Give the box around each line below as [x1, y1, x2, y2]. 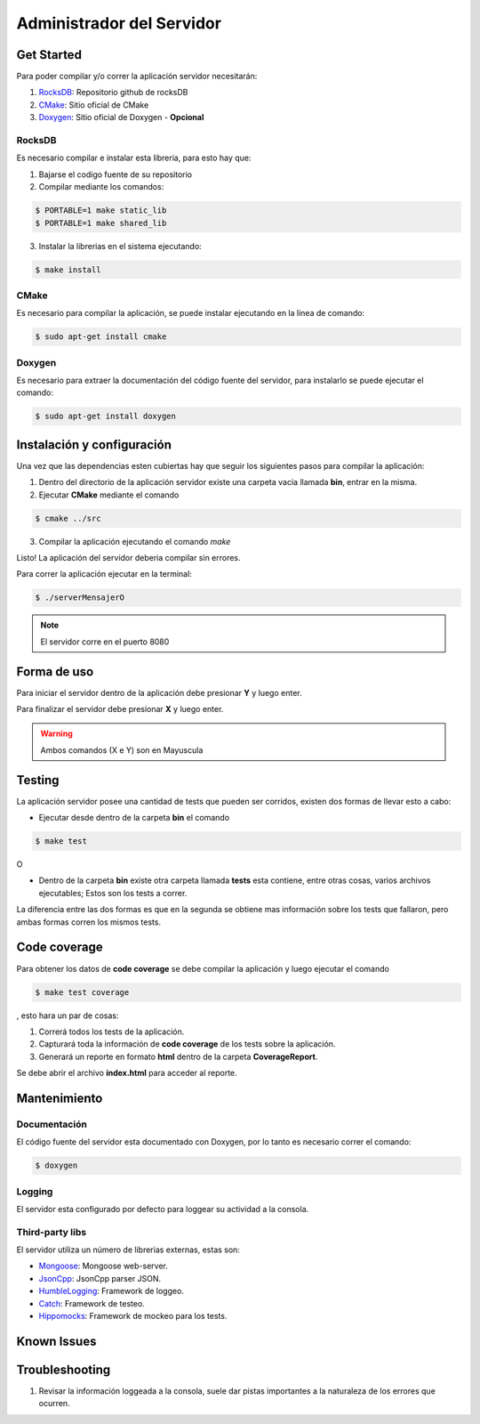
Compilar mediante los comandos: [38, 182, 164, 192]
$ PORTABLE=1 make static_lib [35, 206, 167, 215]
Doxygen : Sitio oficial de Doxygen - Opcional [38, 112, 204, 123]
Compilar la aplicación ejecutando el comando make [38, 536, 231, 546]
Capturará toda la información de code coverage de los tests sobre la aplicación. [38, 1039, 336, 1049]
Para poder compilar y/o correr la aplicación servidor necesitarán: [16, 71, 258, 82]
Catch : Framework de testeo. [38, 1298, 146, 1308]
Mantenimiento [16, 1090, 103, 1105]
